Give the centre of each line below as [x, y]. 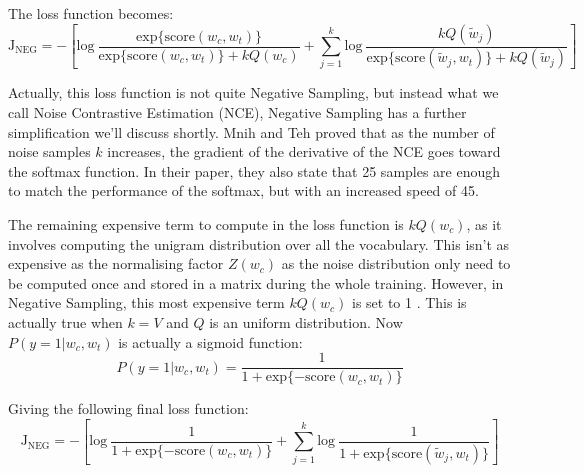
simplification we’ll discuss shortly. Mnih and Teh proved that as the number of [251, 131]
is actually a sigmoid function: [210, 341]
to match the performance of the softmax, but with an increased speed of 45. [243, 190]
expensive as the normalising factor [116, 263]
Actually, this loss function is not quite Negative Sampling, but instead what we [253, 92]
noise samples [49, 151]
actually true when [65, 322]
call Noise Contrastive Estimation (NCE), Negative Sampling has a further [237, 112]
